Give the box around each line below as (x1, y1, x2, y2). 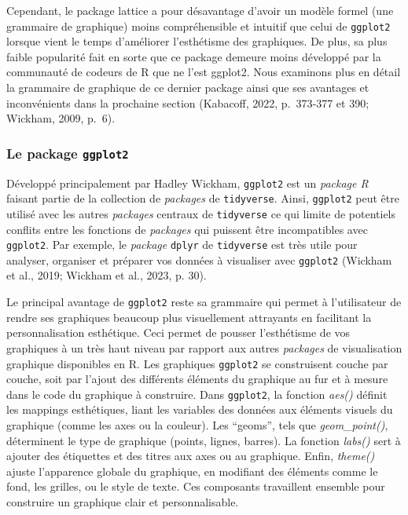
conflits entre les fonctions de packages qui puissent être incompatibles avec (6, 221, 368, 237)
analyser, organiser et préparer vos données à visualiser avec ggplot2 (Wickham (6, 251, 392, 268)
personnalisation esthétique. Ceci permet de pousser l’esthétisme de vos (6, 324, 351, 341)
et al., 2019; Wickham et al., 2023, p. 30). (6, 267, 207, 283)
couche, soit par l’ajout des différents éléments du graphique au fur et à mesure (6, 371, 388, 387)
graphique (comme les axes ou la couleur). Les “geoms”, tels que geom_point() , (6, 417, 388, 433)
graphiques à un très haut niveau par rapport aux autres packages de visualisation (6, 339, 402, 356)
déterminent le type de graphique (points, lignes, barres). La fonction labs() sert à (6, 432, 401, 448)
